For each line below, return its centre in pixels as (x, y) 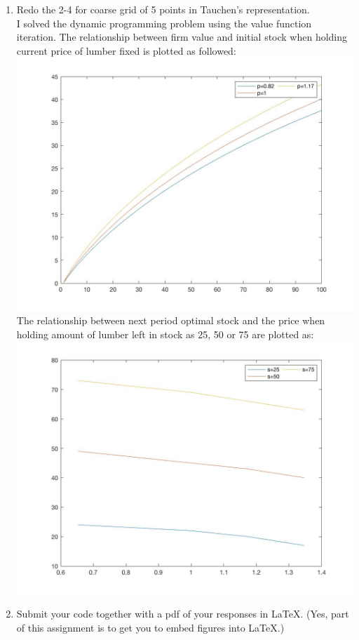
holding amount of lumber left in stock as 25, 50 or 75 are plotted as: (165, 334)
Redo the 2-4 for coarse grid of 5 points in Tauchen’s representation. (163, 9)
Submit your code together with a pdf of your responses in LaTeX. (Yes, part (183, 614)
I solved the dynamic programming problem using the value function (164, 23)
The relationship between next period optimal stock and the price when (171, 320)
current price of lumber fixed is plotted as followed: (126, 50)
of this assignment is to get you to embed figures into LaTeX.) (150, 627)
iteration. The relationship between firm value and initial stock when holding (182, 37)
